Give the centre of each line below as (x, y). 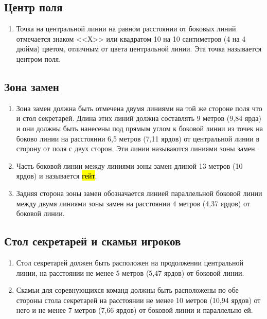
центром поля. (39, 58)
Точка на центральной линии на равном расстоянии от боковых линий (126, 29)
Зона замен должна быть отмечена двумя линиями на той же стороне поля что (139, 108)
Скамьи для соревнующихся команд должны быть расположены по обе (127, 290)
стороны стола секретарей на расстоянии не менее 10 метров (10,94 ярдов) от (138, 300)
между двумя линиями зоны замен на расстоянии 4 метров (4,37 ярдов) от (133, 203)
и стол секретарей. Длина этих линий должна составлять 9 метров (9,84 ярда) (139, 118)
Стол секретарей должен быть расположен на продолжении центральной (130, 262)
